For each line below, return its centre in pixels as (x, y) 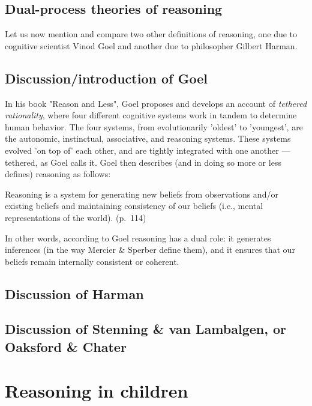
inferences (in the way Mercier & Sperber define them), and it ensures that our (150, 250)
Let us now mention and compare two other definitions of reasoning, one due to (151, 34)
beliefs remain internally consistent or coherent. (92, 261)
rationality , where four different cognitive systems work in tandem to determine (151, 115)
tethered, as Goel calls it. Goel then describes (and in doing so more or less (143, 162)
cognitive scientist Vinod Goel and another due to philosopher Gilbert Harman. (151, 45)
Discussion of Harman (74, 293)
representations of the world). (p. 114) (76, 217)
